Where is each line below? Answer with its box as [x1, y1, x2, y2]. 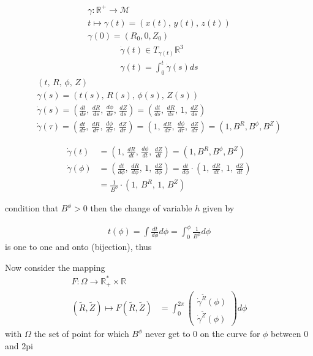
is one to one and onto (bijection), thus [5, 240, 152, 253]
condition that [5, 202, 59, 214]
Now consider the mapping [5, 260, 105, 273]
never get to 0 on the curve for [145, 327, 260, 339]
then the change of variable [90, 202, 192, 214]
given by [202, 202, 235, 214]
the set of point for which [34, 327, 129, 339]
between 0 [271, 327, 309, 339]
